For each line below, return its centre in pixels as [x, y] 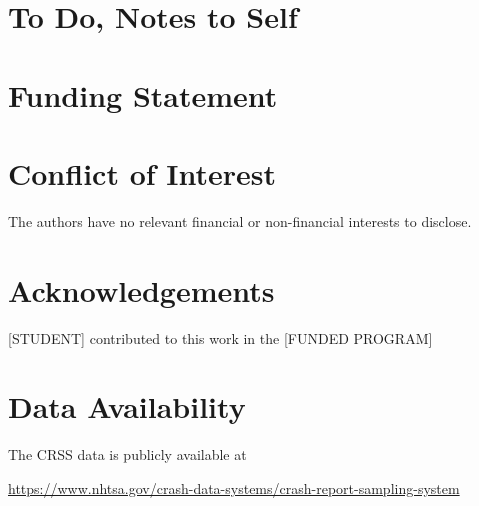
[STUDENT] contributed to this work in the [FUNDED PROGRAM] [220, 337]
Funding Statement [143, 94]
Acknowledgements [141, 289]
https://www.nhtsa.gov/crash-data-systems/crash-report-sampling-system [234, 487]
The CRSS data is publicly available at [127, 454]
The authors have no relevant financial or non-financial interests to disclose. [240, 220]
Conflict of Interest [142, 172]
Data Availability [127, 406]
